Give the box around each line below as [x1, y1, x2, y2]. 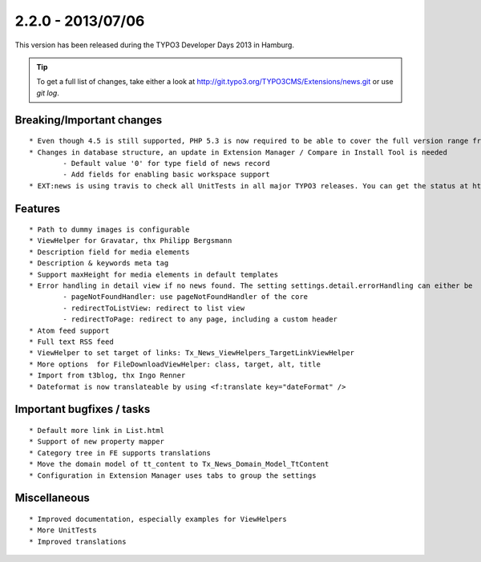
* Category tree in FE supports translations [29, 448, 212, 457]
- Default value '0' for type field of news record [63, 159, 270, 168]
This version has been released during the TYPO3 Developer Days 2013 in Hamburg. [14, 40, 294, 50]
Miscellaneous [14, 491, 90, 505]
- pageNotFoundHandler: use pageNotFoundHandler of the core [63, 293, 309, 301]
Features [14, 201, 60, 216]
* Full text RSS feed [29, 338, 114, 346]
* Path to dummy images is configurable [29, 225, 190, 234]
